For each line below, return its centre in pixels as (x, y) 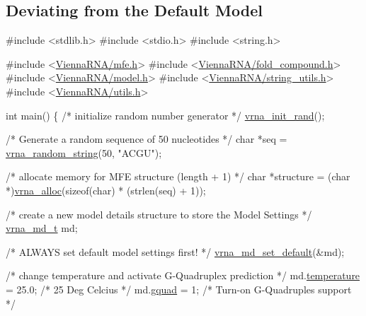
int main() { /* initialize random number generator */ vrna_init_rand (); (165, 115)
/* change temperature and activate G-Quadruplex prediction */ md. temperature (183, 275)
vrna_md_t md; (42, 228)
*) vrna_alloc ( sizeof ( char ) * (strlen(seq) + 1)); (106, 190)
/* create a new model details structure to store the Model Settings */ (159, 214)
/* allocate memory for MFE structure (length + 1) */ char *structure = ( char (178, 176)
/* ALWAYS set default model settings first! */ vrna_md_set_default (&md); (175, 251)
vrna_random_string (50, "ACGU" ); (84, 152)
